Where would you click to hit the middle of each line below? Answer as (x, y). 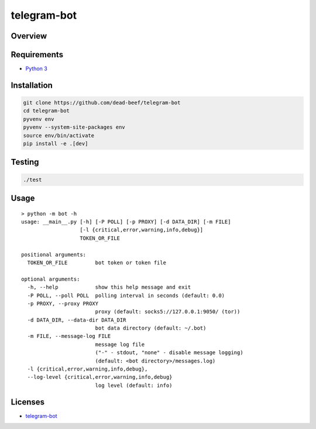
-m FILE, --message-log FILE (69, 336)
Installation (32, 85)
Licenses (28, 402)
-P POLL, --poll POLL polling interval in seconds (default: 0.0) (126, 295)
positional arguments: (54, 255)
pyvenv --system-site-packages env (74, 127)
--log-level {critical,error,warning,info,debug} (100, 377)
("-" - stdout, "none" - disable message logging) (169, 353)
